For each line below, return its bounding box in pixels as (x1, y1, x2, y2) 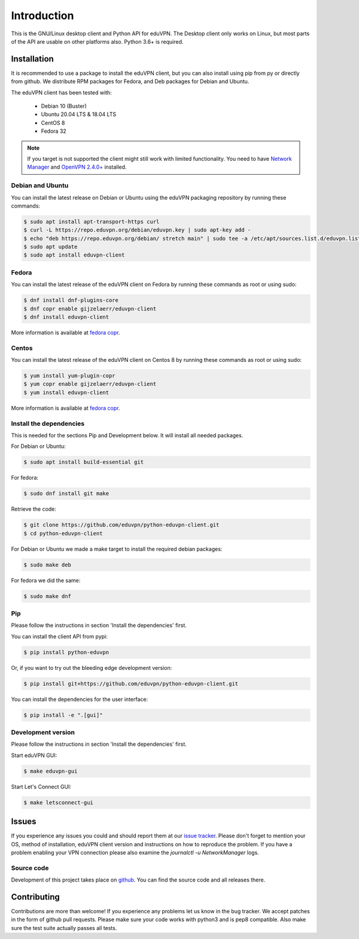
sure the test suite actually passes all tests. (11, 924, 117, 931)
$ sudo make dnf (23, 593, 72, 599)
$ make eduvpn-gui (23, 767, 78, 775)
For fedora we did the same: (11, 577, 81, 584)
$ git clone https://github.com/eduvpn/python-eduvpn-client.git (23, 522, 220, 529)
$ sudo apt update (23, 243, 78, 251)
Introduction (11, 9, 74, 22)
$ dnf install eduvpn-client (23, 313, 109, 320)
